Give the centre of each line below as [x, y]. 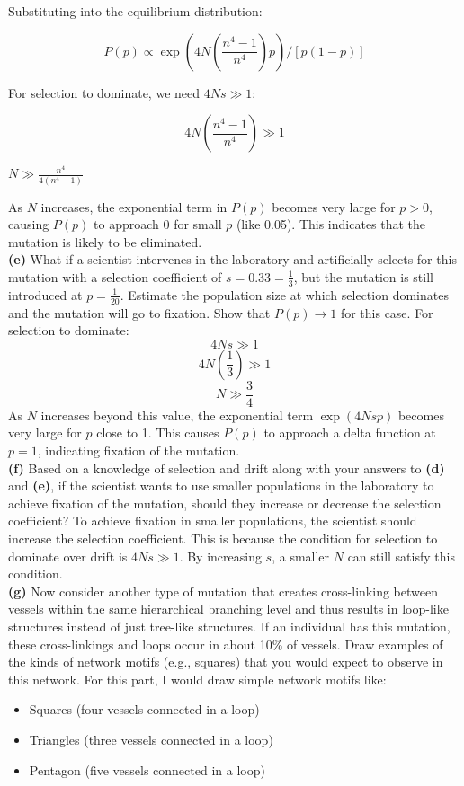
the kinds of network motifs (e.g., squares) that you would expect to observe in [226, 662]
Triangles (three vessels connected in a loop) [151, 739]
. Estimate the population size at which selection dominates [284, 294]
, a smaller [301, 556]
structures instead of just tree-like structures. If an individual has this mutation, [229, 626]
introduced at [45, 294]
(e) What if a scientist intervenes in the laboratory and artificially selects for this [232, 259]
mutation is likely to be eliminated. [105, 241]
